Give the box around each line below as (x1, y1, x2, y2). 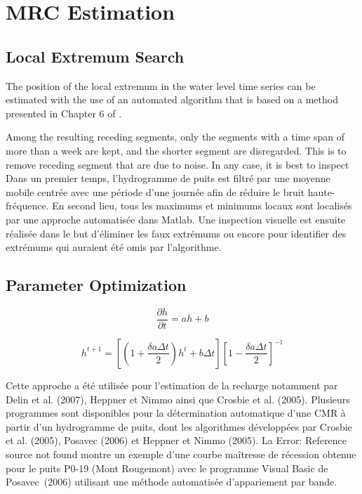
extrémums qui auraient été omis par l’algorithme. (6, 240, 222, 254)
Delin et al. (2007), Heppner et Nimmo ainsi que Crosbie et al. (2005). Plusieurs (6, 391, 350, 406)
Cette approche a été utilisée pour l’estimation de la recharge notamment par (6, 377, 338, 392)
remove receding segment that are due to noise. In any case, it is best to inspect (6, 157, 349, 171)
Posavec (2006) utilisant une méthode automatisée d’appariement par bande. (6, 474, 337, 489)
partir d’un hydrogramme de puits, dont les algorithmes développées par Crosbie (6, 419, 352, 434)
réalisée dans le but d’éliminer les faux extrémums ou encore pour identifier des (6, 226, 347, 240)
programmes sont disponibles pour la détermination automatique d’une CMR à (6, 405, 346, 420)
